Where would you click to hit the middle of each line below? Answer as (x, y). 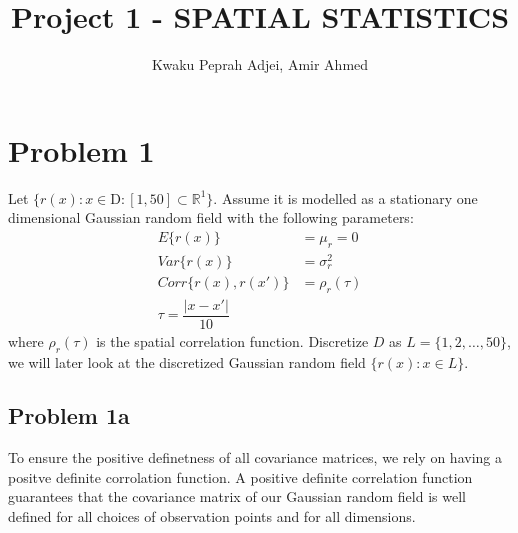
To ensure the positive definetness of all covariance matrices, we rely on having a (255, 457)
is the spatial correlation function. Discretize (232, 340)
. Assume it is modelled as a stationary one (345, 197)
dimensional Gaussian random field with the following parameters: (211, 217)
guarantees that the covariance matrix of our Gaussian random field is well (237, 496)
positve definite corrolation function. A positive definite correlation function (240, 476)
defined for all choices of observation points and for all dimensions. (212, 516)
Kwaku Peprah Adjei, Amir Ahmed (260, 64)
